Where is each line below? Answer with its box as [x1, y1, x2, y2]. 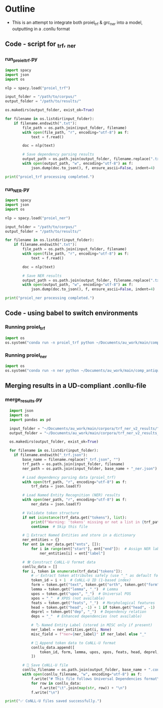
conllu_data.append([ [31, 645, 75, 650]
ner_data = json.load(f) [31, 502, 81, 507]
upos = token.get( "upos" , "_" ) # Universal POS [31, 591, 131, 596]
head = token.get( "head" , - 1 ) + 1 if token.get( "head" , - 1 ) [31, 605, 155, 610]
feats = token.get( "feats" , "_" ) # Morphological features [31, 600, 155, 605]
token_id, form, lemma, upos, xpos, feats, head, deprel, [39, 650, 160, 655]
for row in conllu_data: [31, 681, 81, 686]
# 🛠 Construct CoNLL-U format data [22, 560, 96, 565]
